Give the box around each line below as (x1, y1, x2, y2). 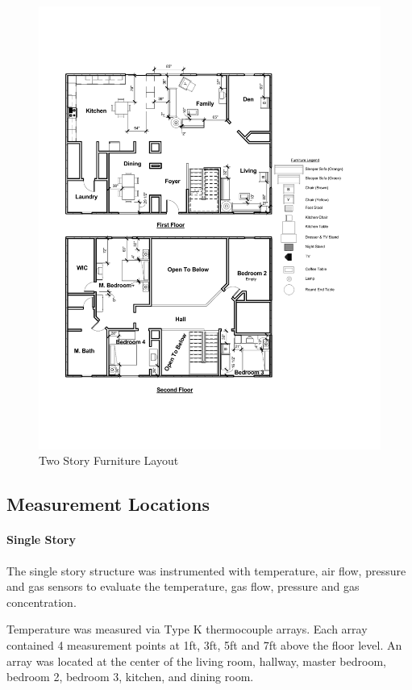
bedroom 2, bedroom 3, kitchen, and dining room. (6, 668, 254, 685)
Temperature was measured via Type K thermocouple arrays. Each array (6, 621, 368, 638)
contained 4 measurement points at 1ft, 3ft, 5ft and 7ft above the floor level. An (6, 637, 402, 654)
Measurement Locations (6, 491, 210, 516)
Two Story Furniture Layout (39, 452, 179, 469)
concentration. (6, 593, 77, 610)
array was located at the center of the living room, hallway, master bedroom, (6, 652, 386, 669)
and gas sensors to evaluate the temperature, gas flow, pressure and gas (6, 578, 360, 595)
